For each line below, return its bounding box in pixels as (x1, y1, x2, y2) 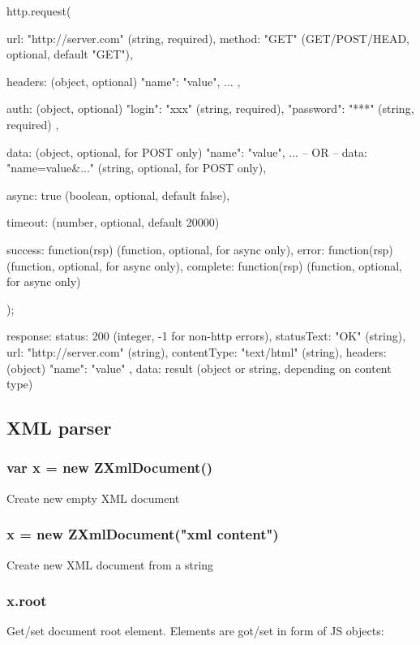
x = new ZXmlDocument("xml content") (6, 524, 279, 544)
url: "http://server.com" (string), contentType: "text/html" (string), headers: (6, 343, 387, 360)
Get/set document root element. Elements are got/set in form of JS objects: (6, 622, 384, 639)
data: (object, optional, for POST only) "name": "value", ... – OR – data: (6, 143, 367, 160)
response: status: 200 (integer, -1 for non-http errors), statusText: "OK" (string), (6, 327, 406, 344)
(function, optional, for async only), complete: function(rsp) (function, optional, (6, 257, 403, 274)
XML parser (6, 415, 112, 440)
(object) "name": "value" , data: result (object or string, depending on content (6, 359, 392, 376)
